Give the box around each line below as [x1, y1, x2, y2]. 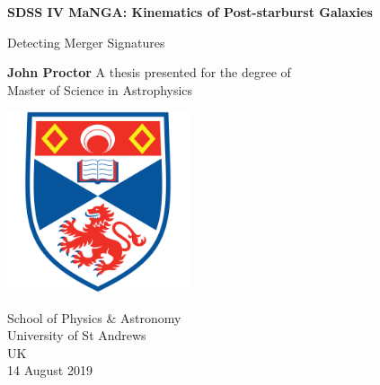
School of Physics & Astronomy [7, 308, 181, 327]
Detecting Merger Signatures [7, 32, 165, 51]
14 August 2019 [7, 361, 93, 380]
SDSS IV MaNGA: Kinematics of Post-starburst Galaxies [7, 3, 373, 21]
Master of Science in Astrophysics [7, 80, 193, 99]
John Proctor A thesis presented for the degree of [7, 63, 291, 82]
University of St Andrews [7, 326, 146, 345]
